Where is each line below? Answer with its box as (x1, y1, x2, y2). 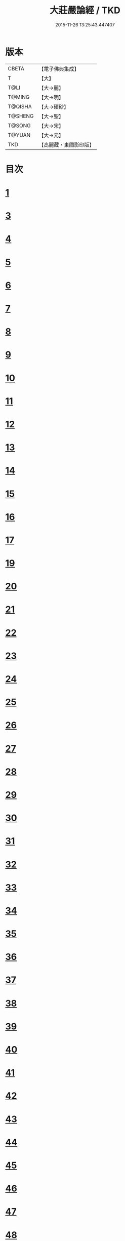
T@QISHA (8, 103, 32, 110)
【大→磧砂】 (38, 103, 69, 110)
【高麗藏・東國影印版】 (38, 141, 95, 148)
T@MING (8, 93, 30, 100)
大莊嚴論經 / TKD (50, 5, 120, 16)
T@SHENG (8, 112, 34, 119)
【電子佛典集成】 (38, 65, 79, 72)
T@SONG (8, 122, 31, 129)
